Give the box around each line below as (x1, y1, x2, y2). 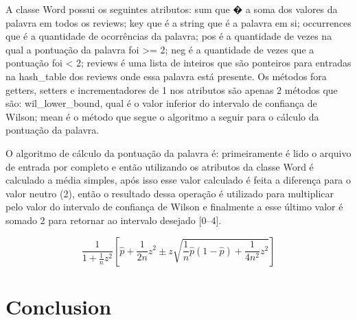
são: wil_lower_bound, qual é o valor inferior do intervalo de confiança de (5, 96, 317, 110)
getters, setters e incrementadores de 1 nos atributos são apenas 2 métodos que (5, 82, 338, 97)
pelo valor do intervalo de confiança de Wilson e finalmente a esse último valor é (5, 199, 343, 214)
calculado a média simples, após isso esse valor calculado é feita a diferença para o (5, 173, 352, 187)
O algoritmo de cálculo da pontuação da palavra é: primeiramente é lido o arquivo (5, 145, 352, 160)
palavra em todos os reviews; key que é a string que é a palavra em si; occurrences (5, 15, 352, 29)
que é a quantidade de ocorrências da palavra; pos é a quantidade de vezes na (5, 29, 332, 43)
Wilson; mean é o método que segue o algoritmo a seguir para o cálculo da (5, 109, 319, 123)
